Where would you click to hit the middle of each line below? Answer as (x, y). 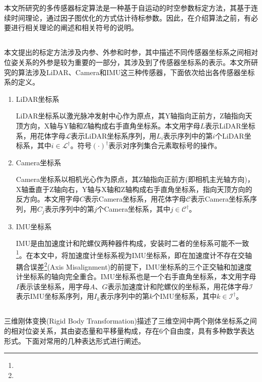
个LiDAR (230, 135)
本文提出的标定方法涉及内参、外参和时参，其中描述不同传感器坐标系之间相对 (131, 52)
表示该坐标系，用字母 (54, 286)
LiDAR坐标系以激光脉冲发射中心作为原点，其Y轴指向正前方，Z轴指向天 (134, 116)
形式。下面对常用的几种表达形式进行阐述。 (75, 340)
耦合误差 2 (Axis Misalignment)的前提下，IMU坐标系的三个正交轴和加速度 (134, 266)
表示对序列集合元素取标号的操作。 (165, 145)
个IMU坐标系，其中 (185, 296)
